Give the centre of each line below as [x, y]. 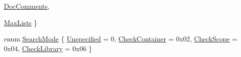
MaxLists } [21, 22]
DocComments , [27, 6]
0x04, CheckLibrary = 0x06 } [48, 48]
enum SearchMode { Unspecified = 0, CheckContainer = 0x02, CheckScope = [121, 39]
